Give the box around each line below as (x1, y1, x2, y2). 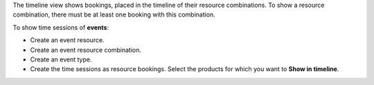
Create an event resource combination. (30, 46, 142, 54)
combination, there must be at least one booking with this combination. (12, 10, 216, 19)
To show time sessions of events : (12, 23, 109, 31)
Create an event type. (30, 55, 92, 64)
